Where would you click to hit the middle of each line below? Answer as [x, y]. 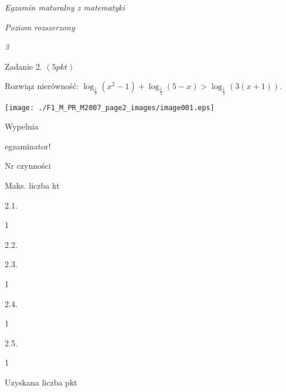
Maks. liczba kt [32, 185]
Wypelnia [22, 126]
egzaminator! [28, 146]
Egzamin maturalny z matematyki [65, 7]
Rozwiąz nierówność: [42, 86]
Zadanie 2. [23, 66]
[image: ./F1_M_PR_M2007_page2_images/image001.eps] [110, 108]
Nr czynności [28, 166]
